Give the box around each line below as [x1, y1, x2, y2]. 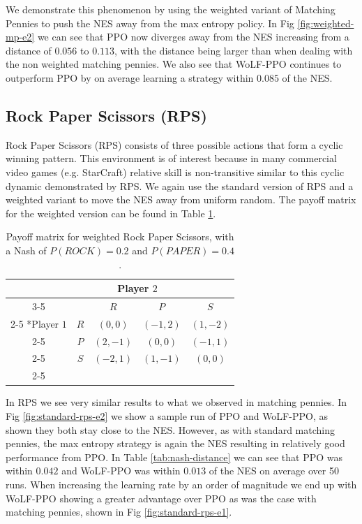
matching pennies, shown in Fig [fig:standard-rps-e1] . [6, 504, 232, 519]
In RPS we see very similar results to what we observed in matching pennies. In [6, 395, 347, 409]
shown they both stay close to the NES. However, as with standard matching [6, 422, 335, 437]
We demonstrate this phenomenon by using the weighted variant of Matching [6, 2, 335, 16]
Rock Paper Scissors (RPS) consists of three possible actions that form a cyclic [6, 137, 343, 152]
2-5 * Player [10, 316, 59, 330]
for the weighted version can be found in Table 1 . [6, 205, 216, 220]
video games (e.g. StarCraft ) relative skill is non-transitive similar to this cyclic [6, 164, 345, 179]
